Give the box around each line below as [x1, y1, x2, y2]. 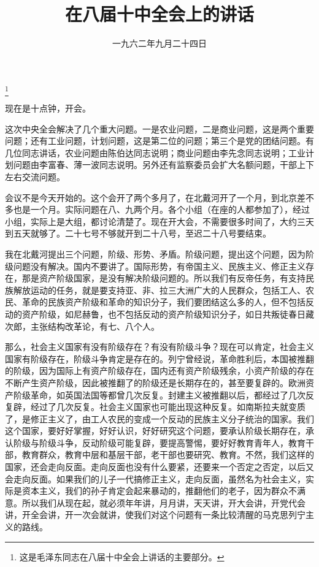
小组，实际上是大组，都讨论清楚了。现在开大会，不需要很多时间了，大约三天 [5, 215, 314, 227]
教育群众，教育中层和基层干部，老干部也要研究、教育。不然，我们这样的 [21, 448, 314, 461]
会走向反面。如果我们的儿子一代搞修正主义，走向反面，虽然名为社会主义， [5, 472, 306, 485]
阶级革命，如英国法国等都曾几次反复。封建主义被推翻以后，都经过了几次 [13, 388, 306, 401]
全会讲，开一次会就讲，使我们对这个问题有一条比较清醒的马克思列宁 [30, 508, 306, 521]
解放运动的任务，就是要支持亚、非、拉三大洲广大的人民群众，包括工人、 [13, 283, 306, 296]
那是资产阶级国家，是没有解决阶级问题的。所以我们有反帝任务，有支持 [21, 272, 306, 284]
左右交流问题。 [5, 170, 65, 183]
